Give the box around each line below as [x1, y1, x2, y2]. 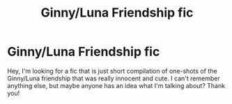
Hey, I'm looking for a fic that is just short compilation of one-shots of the [7, 67, 217, 75]
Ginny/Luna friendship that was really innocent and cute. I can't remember [7, 74, 221, 83]
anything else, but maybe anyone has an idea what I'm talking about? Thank [7, 81, 225, 89]
